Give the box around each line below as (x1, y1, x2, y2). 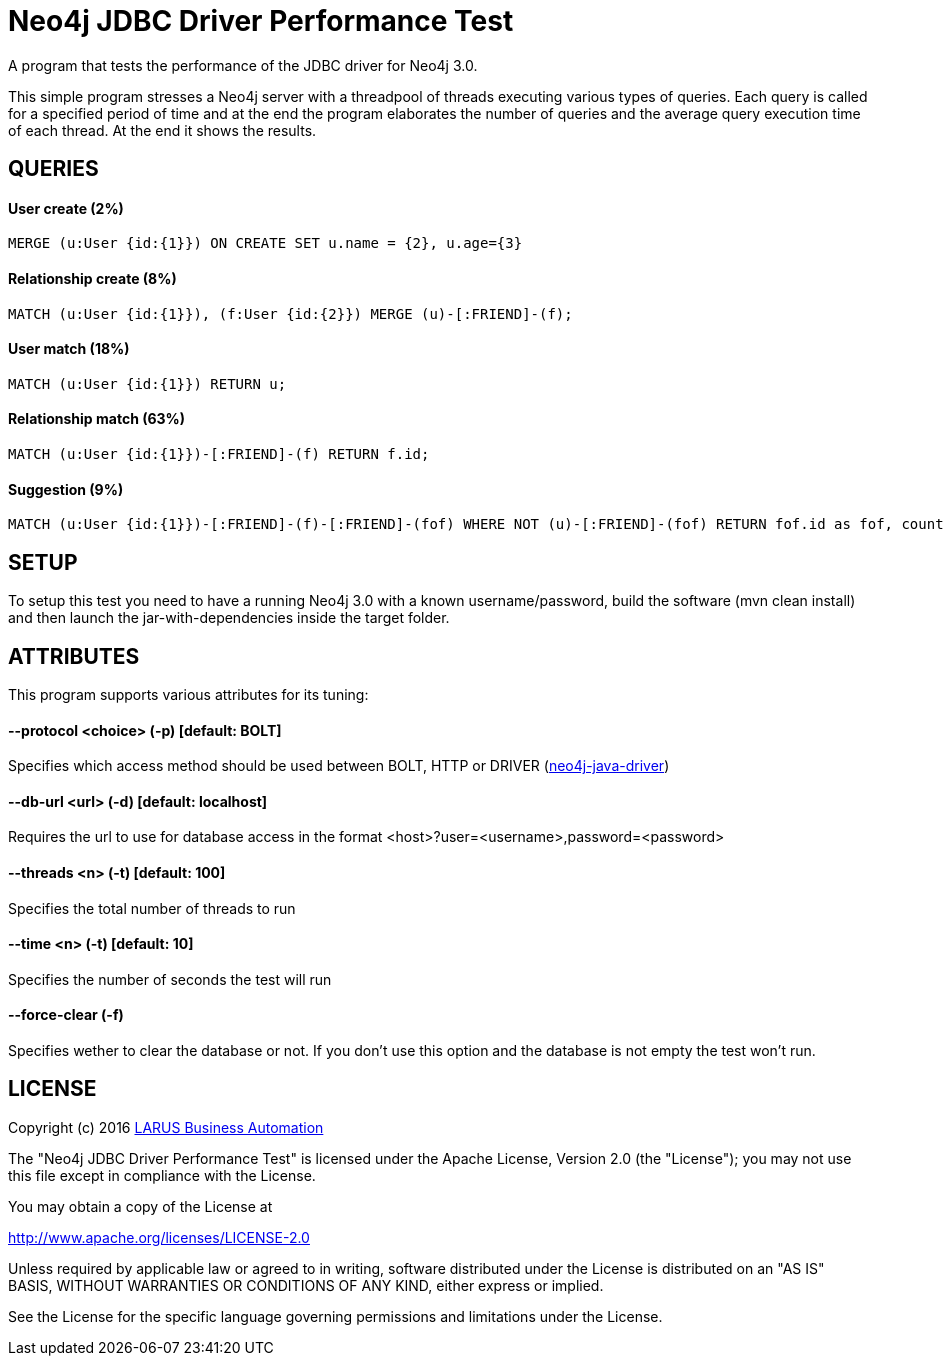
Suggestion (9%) (8, 480, 124, 498)
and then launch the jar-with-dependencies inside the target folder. (8, 609, 450, 627)
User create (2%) (8, 199, 124, 217)
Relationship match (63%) (8, 410, 186, 428)
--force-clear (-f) (8, 1006, 124, 1024)
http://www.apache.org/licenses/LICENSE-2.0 (8, 1228, 310, 1246)
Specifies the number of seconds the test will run (8, 970, 332, 988)
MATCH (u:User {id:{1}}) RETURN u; (8, 375, 287, 392)
